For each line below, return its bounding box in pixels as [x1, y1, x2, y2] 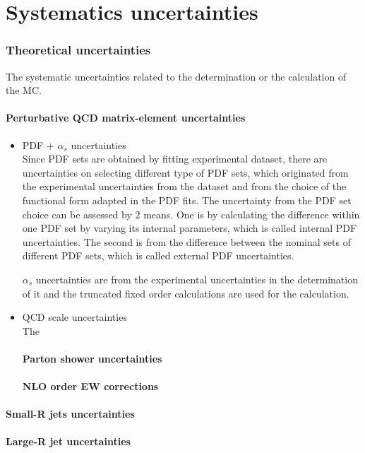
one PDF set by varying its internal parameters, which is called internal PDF [22, 220, 357, 235]
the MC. [6, 83, 42, 98]
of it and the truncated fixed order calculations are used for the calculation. [22, 286, 349, 300]
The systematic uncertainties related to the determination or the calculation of [6, 69, 347, 83]
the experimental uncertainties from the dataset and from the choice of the [22, 179, 347, 194]
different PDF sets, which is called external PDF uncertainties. [22, 248, 294, 263]
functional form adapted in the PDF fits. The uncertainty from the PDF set [22, 192, 352, 207]
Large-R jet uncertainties [6, 434, 131, 449]
